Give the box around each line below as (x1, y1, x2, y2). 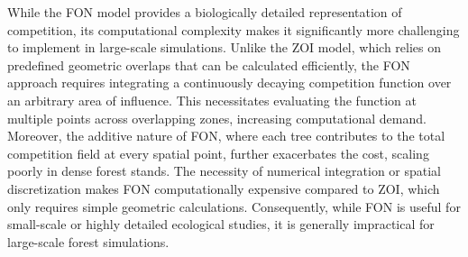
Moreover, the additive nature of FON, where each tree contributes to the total (7, 126, 445, 145)
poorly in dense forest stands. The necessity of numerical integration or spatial (7, 161, 442, 180)
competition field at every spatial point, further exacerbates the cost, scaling (7, 143, 429, 162)
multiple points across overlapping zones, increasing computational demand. (7, 108, 427, 127)
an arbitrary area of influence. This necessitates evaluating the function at (7, 90, 417, 109)
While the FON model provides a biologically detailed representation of (7, 3, 402, 21)
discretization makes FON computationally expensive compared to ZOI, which (7, 179, 440, 197)
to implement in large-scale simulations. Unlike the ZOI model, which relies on (7, 38, 442, 57)
